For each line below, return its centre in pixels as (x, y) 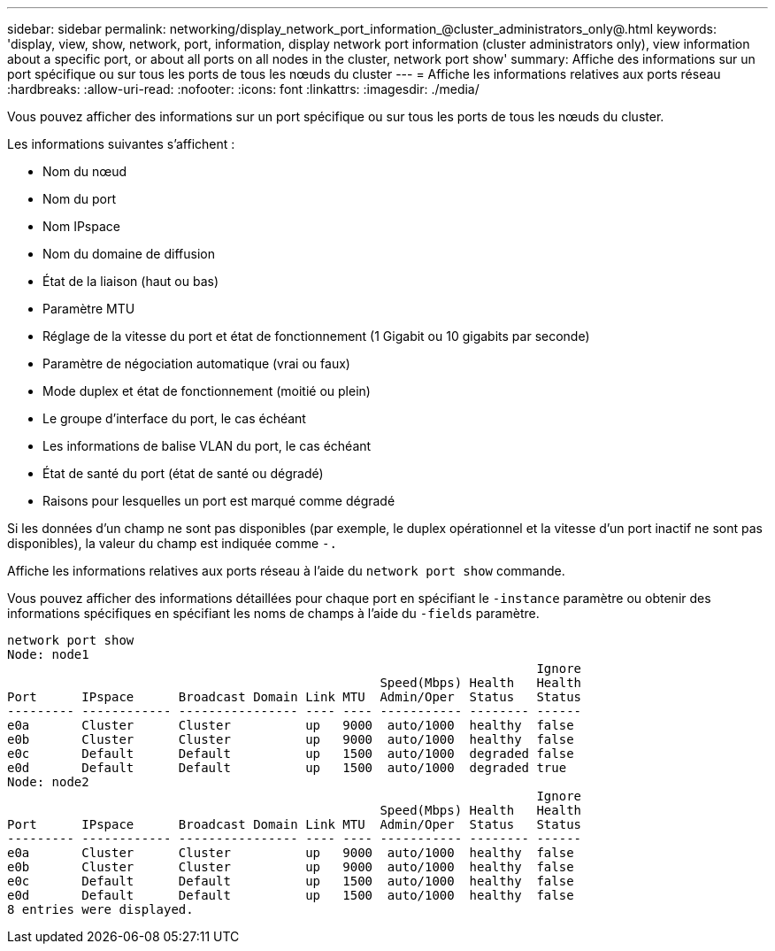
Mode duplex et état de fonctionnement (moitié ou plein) (207, 391)
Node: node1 (48, 654)
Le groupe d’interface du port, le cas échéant (174, 418)
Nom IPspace (81, 226)
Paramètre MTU (89, 309)
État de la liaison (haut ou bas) (131, 281)
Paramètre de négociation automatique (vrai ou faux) (196, 363)
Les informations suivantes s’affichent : (121, 144)
